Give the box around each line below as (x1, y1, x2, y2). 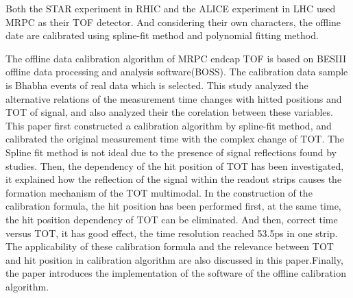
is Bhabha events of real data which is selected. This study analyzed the (5, 77, 308, 92)
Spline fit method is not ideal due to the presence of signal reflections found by (5, 145, 337, 159)
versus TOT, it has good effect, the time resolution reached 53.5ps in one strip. (5, 225, 338, 240)
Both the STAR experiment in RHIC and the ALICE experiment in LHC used (5, 1, 336, 15)
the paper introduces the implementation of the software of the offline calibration (5, 266, 346, 280)
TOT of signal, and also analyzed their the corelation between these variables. (5, 105, 333, 119)
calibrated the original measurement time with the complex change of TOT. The (5, 132, 345, 146)
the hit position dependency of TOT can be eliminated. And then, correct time (5, 212, 338, 226)
